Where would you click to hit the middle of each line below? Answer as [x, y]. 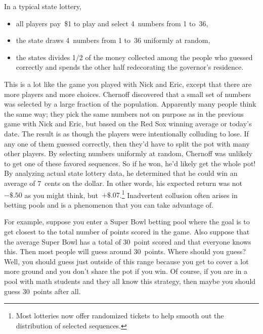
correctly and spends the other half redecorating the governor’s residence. [130, 67]
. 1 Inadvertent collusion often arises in [179, 194]
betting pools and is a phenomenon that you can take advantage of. [109, 204]
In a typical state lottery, [43, 6]
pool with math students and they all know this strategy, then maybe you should [130, 281]
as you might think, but [61, 195]
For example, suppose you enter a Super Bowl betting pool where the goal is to [127, 222]
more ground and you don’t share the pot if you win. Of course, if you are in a [126, 271]
